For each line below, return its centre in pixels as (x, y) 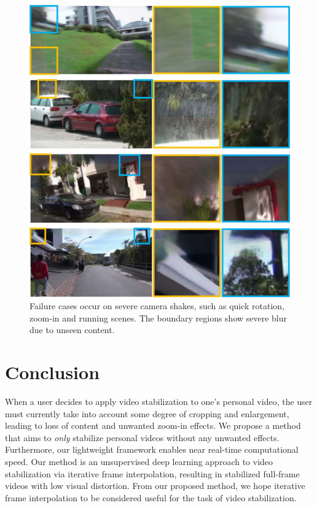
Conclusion (53, 372)
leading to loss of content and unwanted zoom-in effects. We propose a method (153, 425)
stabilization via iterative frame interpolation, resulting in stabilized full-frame (152, 473)
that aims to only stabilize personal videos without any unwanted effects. (142, 437)
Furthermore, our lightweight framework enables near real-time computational (152, 449)
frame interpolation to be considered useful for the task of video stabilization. (151, 497)
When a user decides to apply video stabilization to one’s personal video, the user (159, 402)
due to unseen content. (72, 330)
